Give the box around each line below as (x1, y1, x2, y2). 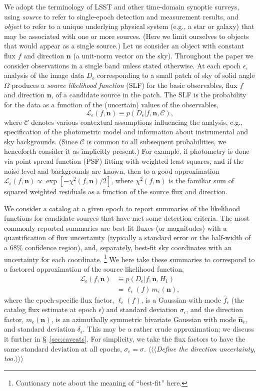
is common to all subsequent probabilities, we (86, 136, 226, 146)
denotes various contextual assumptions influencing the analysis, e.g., (31, 116, 243, 127)
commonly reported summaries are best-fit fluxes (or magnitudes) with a (4, 222, 227, 233)
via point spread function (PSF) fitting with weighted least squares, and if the (4, 155, 243, 166)
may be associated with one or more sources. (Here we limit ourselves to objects (4, 30, 249, 41)
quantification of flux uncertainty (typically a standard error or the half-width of (4, 232, 251, 243)
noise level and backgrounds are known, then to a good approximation (4, 165, 219, 176)
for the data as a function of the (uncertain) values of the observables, (4, 99, 218, 109)
